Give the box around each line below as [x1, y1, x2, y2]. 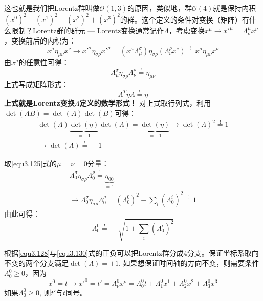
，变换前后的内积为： [4, 35, 76, 46]
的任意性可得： [18, 57, 69, 68]
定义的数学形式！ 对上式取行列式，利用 [79, 97, 211, 108]
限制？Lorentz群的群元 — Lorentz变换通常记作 [11, 25, 164, 36]
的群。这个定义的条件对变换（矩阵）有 [120, 14, 249, 25]
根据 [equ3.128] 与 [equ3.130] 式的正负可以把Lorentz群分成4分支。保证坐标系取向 [4, 247, 259, 258]
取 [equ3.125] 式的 [4, 158, 57, 169]
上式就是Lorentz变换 [4, 97, 75, 108]
